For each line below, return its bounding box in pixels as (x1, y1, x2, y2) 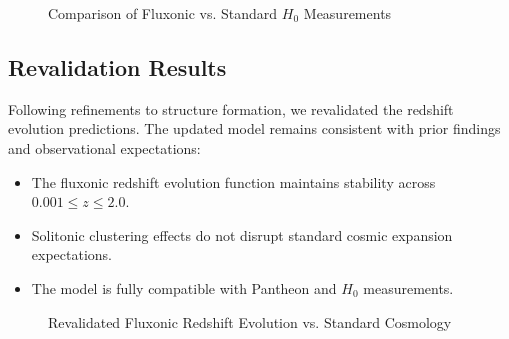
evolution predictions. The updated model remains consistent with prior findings (8, 118, 501, 139)
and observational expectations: (8, 137, 201, 158)
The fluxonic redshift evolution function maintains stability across (31, 171, 436, 192)
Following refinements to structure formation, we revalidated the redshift (8, 98, 454, 119)
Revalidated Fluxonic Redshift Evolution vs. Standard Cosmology (48, 311, 452, 332)
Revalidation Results (8, 51, 227, 82)
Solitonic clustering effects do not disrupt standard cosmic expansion (31, 224, 453, 245)
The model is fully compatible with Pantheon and (31, 277, 337, 298)
